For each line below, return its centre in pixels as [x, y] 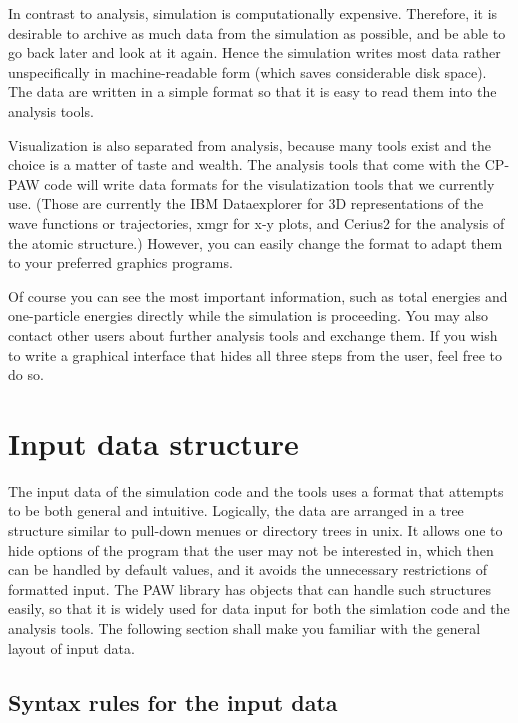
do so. [26, 374]
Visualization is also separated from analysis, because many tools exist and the [249, 144]
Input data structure [153, 442]
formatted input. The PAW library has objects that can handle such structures [250, 588]
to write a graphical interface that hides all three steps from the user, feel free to [255, 354]
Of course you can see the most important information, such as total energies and [258, 295]
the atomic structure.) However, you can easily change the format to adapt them [255, 242]
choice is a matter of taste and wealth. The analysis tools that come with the [244, 164]
